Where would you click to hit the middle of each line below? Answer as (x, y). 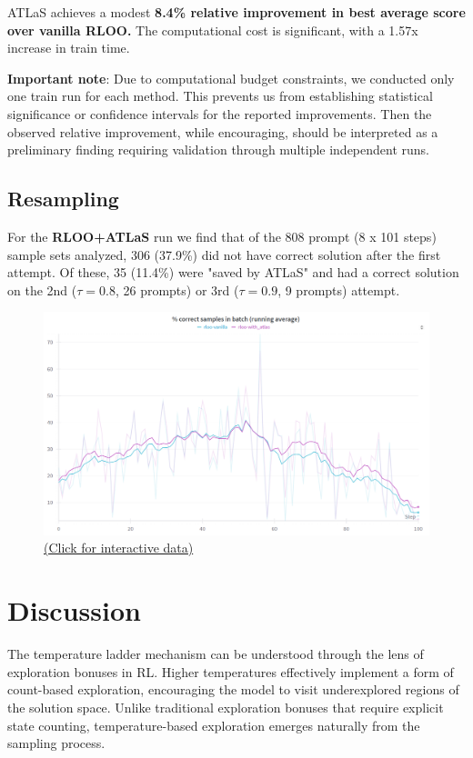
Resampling (63, 199)
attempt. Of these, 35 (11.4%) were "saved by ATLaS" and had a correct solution (233, 272)
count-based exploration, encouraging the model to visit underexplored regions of (233, 689)
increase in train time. (69, 48)
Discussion (74, 610)
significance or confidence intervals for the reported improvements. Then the (220, 113)
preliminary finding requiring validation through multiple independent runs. (219, 150)
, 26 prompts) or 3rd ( (177, 289)
